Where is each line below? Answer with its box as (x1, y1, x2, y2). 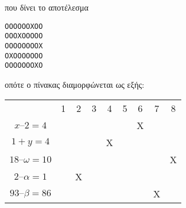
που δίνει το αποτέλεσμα (5, 1, 89, 13)
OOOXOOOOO (5, 32, 43, 41)
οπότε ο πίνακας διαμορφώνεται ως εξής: (5, 78, 145, 90)
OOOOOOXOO (5, 22, 43, 31)
